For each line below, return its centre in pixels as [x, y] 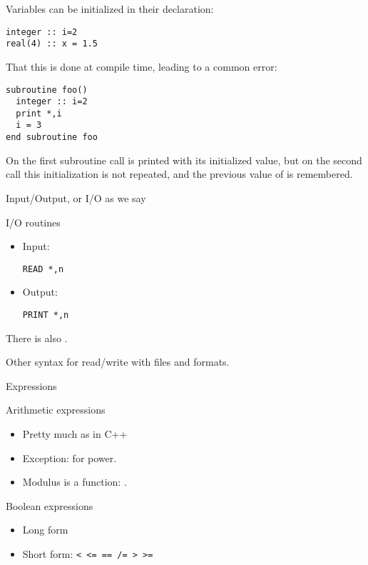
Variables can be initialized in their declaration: [110, 9]
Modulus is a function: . [75, 482]
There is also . [37, 337]
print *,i [39, 113]
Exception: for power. [70, 457]
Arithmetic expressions [56, 410]
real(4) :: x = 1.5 [52, 44]
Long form [45, 530]
